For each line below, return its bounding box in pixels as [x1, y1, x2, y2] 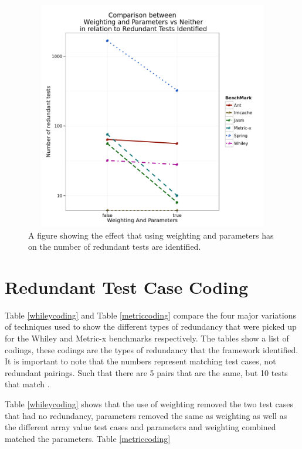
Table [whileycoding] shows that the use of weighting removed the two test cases [5, 398, 293, 410]
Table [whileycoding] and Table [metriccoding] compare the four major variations [5, 309, 296, 321]
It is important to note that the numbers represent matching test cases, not [5, 355, 276, 367]
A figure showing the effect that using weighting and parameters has [28, 229, 274, 241]
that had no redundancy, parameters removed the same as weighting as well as [5, 409, 287, 421]
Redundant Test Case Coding [5, 274, 248, 299]
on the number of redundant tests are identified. [28, 240, 201, 253]
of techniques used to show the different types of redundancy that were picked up [5, 320, 297, 333]
